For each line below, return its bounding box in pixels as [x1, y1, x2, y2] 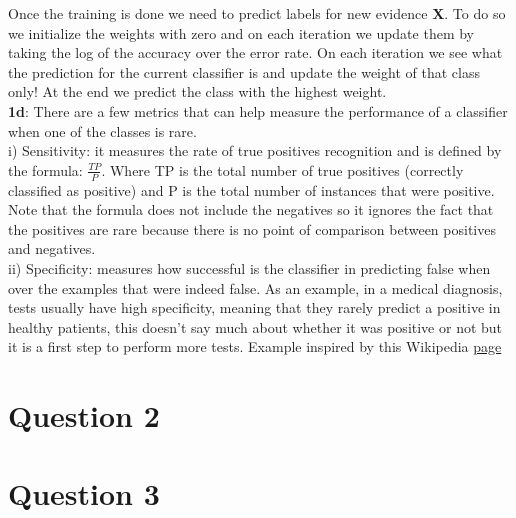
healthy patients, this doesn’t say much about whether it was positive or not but [8, 316, 503, 337]
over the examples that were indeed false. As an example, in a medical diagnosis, [8, 277, 503, 298]
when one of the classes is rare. [8, 120, 197, 141]
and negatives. [8, 238, 96, 259]
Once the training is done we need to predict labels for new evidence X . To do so [8, 3, 506, 23]
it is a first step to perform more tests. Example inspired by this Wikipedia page [8, 336, 502, 357]
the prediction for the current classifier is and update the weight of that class [8, 61, 480, 82]
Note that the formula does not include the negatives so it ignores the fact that [8, 199, 494, 220]
